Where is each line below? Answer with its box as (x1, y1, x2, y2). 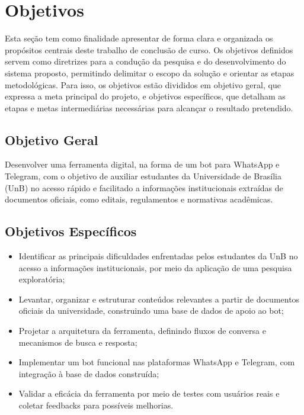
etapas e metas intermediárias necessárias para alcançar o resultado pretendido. (5, 101, 293, 114)
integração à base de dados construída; (18, 367, 159, 379)
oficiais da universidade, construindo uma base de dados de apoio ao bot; (18, 304, 284, 317)
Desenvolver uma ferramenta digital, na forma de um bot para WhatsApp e (5, 158, 280, 170)
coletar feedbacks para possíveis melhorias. (18, 399, 174, 411)
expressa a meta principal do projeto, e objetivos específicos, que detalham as (5, 90, 286, 102)
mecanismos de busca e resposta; (18, 336, 137, 348)
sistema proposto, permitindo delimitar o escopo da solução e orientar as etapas (5, 66, 295, 79)
